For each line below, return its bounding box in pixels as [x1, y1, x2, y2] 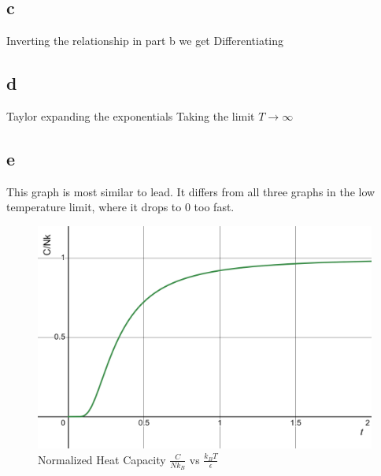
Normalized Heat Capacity [38, 451, 166, 467]
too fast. [194, 199, 235, 215]
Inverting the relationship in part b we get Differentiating [6, 32, 284, 49]
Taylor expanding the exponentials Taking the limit [6, 108, 255, 124]
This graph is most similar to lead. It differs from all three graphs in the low [6, 183, 375, 199]
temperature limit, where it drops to [6, 199, 182, 215]
